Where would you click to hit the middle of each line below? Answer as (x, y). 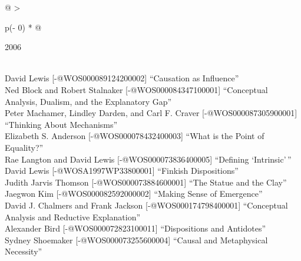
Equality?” (24, 147)
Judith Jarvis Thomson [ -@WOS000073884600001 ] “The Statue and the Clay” (146, 182)
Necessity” (24, 251)
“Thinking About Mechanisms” (61, 124)
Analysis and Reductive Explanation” (73, 217)
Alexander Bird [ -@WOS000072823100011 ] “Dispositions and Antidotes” (135, 228)
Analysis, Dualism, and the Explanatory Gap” (88, 101)
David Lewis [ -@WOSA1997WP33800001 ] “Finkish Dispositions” (122, 171)
